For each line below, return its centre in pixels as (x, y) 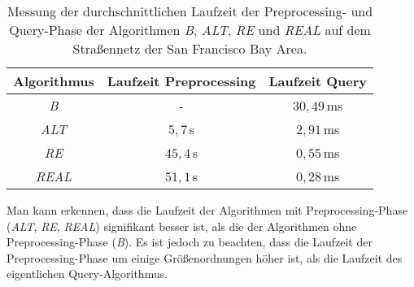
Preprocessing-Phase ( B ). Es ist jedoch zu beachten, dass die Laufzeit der (190, 242)
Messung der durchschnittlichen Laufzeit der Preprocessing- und (190, 11)
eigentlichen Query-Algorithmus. (87, 274)
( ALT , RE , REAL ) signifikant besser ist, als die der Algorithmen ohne (182, 226)
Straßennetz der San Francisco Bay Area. (190, 48)
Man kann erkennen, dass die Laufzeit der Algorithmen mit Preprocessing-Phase (207, 210)
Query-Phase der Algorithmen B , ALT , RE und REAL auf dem (190, 30)
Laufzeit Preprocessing (181, 81)
